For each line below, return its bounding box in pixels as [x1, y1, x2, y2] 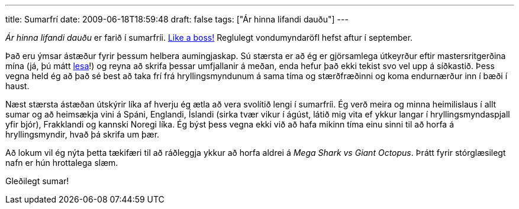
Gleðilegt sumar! [5, 176, 69, 186]
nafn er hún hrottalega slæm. [5, 158, 118, 168]
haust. [5, 81, 30, 91]
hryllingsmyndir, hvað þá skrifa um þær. [5, 129, 160, 139]
